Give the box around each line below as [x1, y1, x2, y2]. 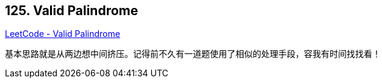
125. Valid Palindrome [5, 3, 139, 18]
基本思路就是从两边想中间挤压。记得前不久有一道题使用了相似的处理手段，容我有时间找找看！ [5, 48, 381, 59]
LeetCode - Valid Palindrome [5, 28, 120, 39]
